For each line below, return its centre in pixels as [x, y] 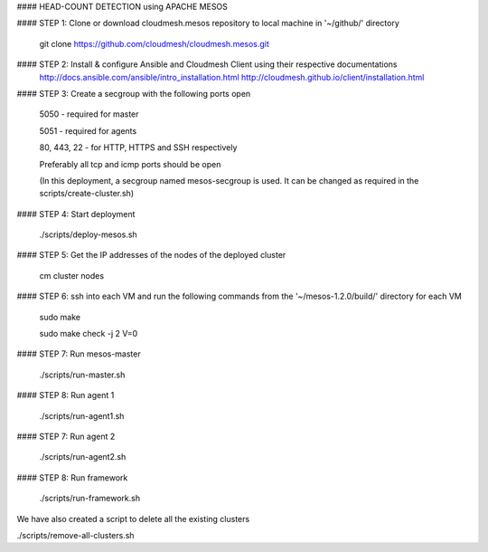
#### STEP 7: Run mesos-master [79, 354]
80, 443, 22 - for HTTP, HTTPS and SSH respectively [138, 148]
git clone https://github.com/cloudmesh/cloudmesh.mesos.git [155, 43]
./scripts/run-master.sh [82, 375]
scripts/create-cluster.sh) [87, 194]
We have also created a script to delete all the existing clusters [133, 519]
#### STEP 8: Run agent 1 [66, 395]
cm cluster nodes [71, 275]
